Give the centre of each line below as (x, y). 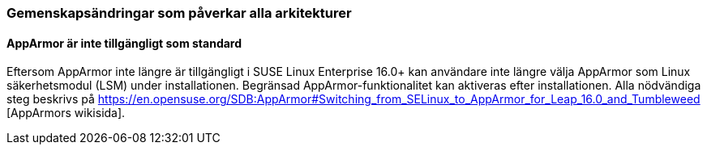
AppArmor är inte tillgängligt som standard (124, 43)
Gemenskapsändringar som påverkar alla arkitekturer (179, 13)
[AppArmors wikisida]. (66, 113)
